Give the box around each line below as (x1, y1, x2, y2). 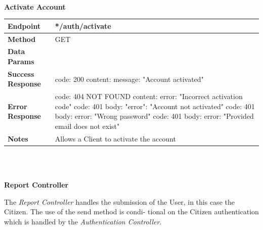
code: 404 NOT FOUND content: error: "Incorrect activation (55, 91, 243, 102)
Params (8, 56, 34, 66)
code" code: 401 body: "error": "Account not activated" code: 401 (55, 101, 255, 111)
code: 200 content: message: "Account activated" (55, 73, 204, 84)
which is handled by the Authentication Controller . (4, 216, 162, 226)
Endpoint (8, 20, 41, 31)
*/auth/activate (55, 20, 111, 31)
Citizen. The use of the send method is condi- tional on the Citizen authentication (4, 206, 259, 217)
